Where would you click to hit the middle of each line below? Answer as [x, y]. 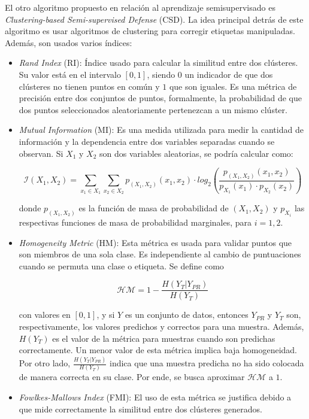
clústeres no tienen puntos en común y [89, 86]
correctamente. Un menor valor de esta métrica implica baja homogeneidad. [158, 350]
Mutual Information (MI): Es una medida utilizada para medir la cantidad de [161, 130]
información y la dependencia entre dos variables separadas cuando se [147, 141]
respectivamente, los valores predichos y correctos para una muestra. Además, [161, 327]
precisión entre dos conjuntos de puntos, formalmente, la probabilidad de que [160, 98]
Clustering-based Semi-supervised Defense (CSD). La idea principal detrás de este [154, 19]
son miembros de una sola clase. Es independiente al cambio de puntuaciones [160, 254]
